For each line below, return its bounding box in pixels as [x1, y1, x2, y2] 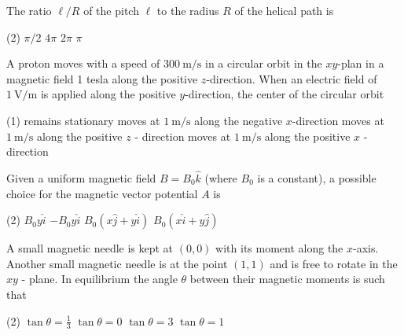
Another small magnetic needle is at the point [6, 255, 228, 271]
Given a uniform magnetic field [6, 169, 156, 186]
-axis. [353, 240, 379, 256]
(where [204, 169, 237, 186]
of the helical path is [234, 2, 334, 18]
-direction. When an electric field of [206, 70, 377, 87]
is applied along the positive [40, 86, 176, 102]
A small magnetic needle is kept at [6, 240, 174, 256]
